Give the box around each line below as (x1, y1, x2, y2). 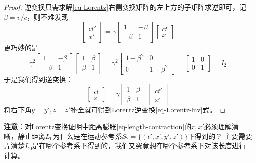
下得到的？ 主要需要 (188, 131, 252, 141)
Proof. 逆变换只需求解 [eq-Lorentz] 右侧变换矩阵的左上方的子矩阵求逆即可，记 (4, 2, 247, 12)
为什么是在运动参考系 (53, 131, 122, 141)
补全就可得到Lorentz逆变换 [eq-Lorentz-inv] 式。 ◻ (70, 105, 226, 115)
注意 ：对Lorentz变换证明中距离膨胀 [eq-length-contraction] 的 (4, 121, 192, 132)
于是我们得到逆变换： (4, 74, 73, 84)
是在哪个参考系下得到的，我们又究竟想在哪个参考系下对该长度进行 (32, 140, 246, 151)
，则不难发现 (27, 11, 68, 22)
